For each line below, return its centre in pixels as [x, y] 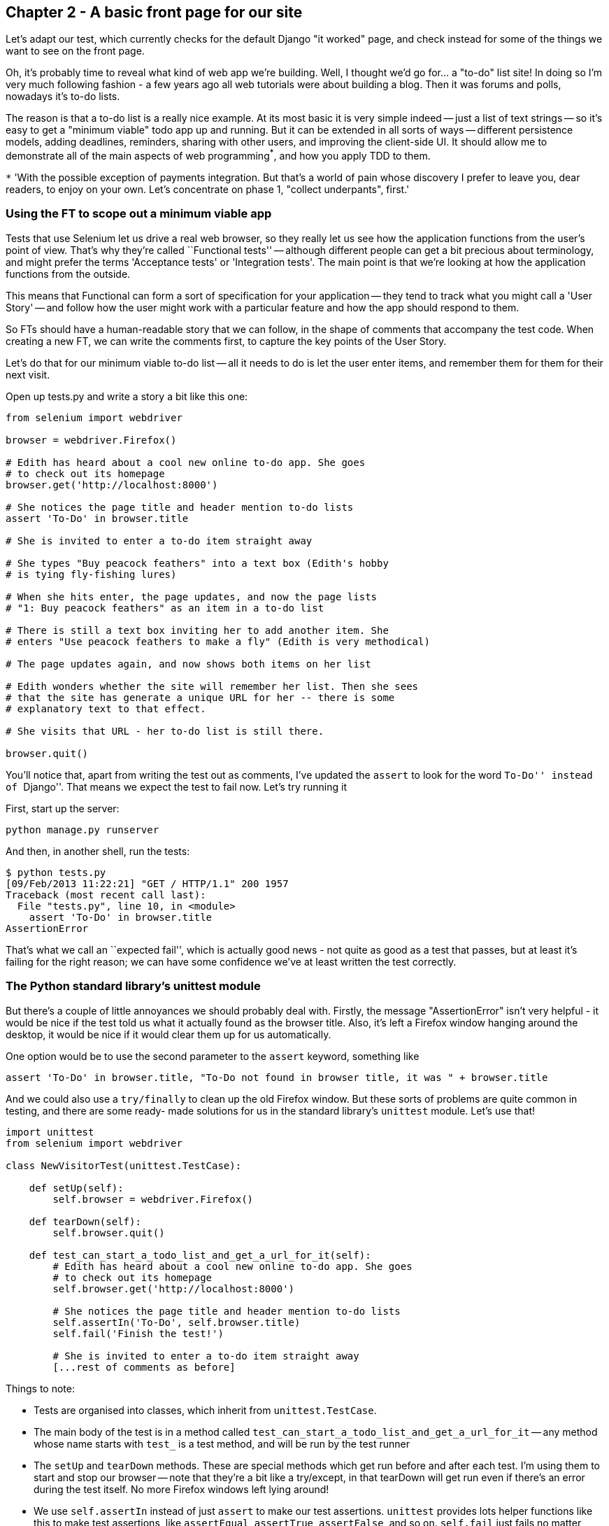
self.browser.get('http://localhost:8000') [174, 1288]
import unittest [50, 1132]
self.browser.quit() [109, 1232]
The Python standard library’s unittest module [133, 986]
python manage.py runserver [83, 829]
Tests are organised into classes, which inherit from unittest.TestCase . [205, 1410]
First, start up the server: [63, 808]
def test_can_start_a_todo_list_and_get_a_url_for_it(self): [200, 1255]
